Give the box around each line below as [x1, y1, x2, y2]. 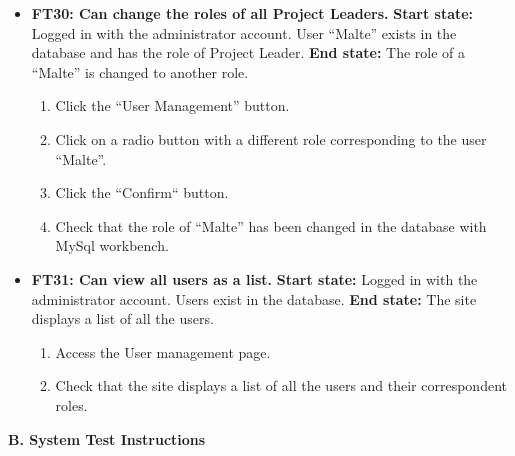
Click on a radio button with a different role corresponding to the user [55, 128, 487, 149]
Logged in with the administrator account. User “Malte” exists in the [31, 22, 457, 43]
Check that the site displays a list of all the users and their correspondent [55, 375, 507, 396]
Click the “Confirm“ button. [55, 182, 229, 203]
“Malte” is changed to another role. [31, 61, 249, 82]
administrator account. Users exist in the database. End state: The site [31, 288, 477, 309]
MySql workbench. [55, 235, 169, 256]
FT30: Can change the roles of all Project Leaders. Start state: [31, 3, 474, 23]
